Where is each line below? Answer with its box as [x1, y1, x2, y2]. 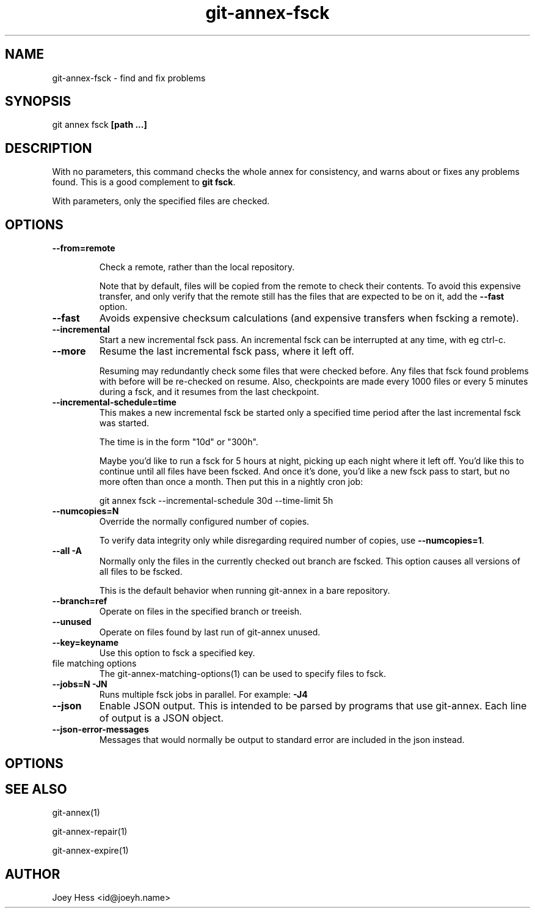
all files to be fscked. [99, 566, 183, 577]
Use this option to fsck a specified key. [99, 648, 255, 659]
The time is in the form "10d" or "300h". [99, 437, 258, 448]
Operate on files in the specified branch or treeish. [99, 606, 302, 617]
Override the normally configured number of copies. [99, 516, 310, 527]
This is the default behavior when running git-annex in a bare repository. [99, 585, 390, 596]
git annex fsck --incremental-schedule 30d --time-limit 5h [99, 495, 333, 506]
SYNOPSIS [5, 94, 71, 109]
